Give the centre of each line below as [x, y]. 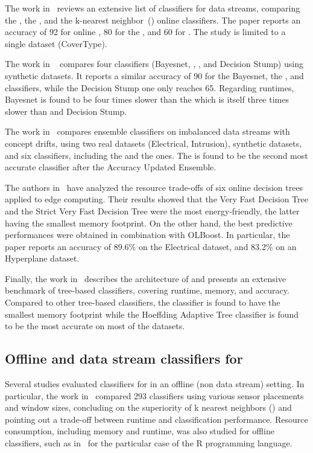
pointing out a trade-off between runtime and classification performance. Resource [156, 419]
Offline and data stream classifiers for [124, 358]
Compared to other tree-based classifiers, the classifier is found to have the [143, 302]
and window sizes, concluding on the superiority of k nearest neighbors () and [148, 407]
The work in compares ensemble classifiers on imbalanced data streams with [147, 131]
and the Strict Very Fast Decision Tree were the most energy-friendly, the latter [152, 210]
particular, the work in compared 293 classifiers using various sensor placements [154, 395]
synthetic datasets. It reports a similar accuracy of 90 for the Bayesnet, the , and [154, 75]
